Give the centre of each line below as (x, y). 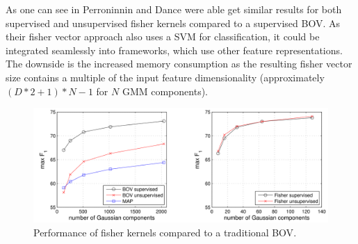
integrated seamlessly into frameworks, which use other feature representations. (174, 50)
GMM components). (165, 91)
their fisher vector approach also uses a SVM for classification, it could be (163, 36)
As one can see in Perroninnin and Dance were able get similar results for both (174, 9)
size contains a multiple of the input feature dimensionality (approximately (165, 77)
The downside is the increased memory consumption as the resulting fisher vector (179, 64)
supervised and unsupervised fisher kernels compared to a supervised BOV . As (173, 23)
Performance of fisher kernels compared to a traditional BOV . (165, 232)
